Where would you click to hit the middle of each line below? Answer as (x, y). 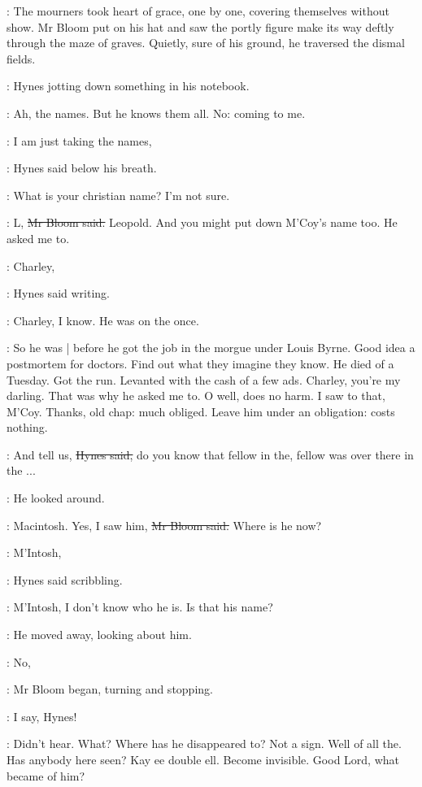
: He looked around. (56, 498)
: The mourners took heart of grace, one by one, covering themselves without (198, 11)
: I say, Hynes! (42, 716)
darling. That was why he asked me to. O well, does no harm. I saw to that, (196, 396)
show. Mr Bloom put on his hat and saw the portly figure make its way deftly (200, 26)
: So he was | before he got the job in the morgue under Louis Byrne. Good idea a (211, 348)
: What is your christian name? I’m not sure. (118, 195)
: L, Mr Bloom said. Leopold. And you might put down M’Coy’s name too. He (202, 222)
